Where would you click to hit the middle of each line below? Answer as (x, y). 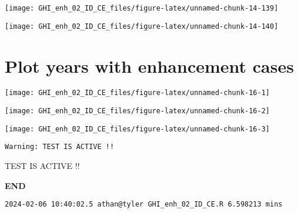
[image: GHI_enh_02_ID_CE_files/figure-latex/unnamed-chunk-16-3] (138, 129)
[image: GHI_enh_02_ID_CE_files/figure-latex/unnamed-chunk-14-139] (142, 8)
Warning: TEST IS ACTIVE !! (60, 147)
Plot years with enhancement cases (149, 65)
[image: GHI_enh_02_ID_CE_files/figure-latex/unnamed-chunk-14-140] (142, 26)
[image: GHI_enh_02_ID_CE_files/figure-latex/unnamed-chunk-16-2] (138, 111)
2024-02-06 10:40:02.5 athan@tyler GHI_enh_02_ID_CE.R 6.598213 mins (144, 204)
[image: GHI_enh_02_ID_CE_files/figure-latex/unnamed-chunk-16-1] (138, 93)
